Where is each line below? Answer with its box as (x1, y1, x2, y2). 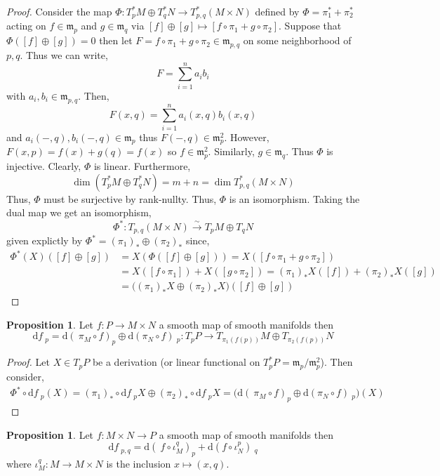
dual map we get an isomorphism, (6, 205, 152, 220)
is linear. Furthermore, (93, 159, 191, 173)
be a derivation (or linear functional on (92, 355, 260, 369)
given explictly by (6, 233, 83, 248)
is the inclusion (106, 456, 171, 470)
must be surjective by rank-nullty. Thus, (44, 191, 217, 206)
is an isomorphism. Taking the (229, 191, 360, 206)
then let (99, 33, 133, 48)
